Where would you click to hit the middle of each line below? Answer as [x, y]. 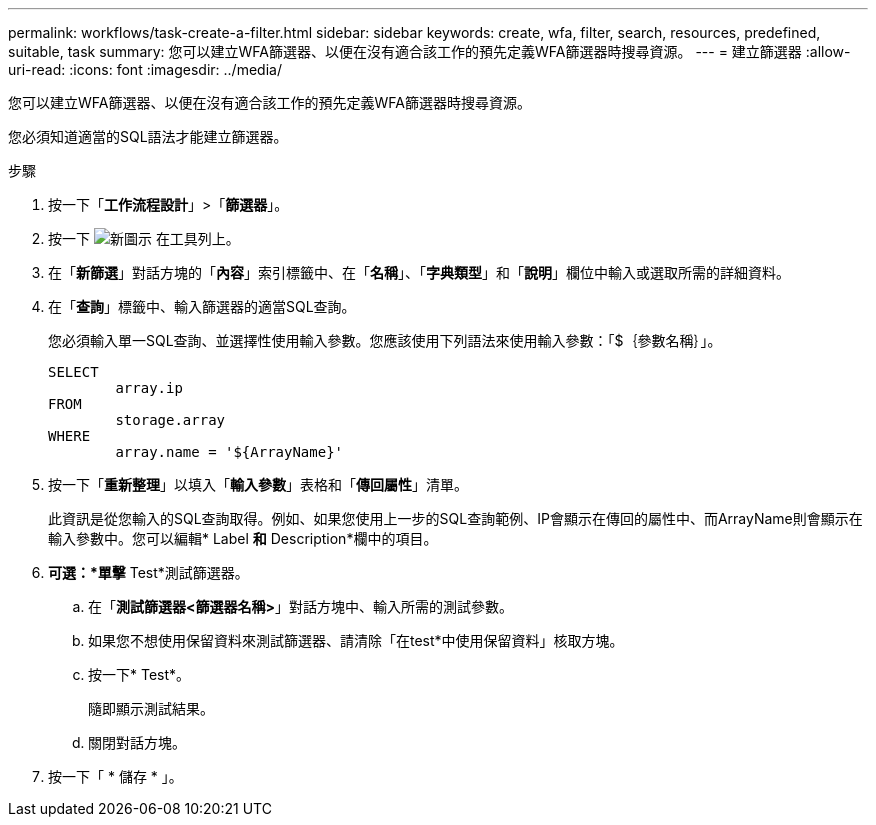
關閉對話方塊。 [137, 742]
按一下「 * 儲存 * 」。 [115, 776]
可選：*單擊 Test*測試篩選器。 [148, 572]
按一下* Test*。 [139, 674]
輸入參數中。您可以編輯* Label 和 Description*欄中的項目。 [243, 538]
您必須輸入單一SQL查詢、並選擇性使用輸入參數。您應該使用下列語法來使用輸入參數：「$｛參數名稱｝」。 [385, 340]
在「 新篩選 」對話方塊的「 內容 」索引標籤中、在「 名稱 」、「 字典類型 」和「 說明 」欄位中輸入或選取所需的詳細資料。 [419, 272]
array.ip [149, 388]
